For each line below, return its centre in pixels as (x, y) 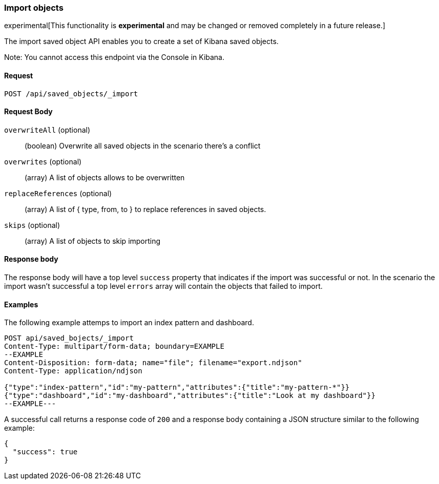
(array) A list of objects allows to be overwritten (105, 177)
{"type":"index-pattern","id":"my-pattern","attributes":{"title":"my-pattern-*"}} (177, 387)
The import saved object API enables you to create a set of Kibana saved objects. (141, 41)
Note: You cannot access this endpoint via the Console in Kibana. (114, 57)
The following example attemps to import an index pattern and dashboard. (129, 323)
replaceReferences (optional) (58, 193)
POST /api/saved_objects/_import (71, 93)
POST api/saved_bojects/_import (69, 338)
